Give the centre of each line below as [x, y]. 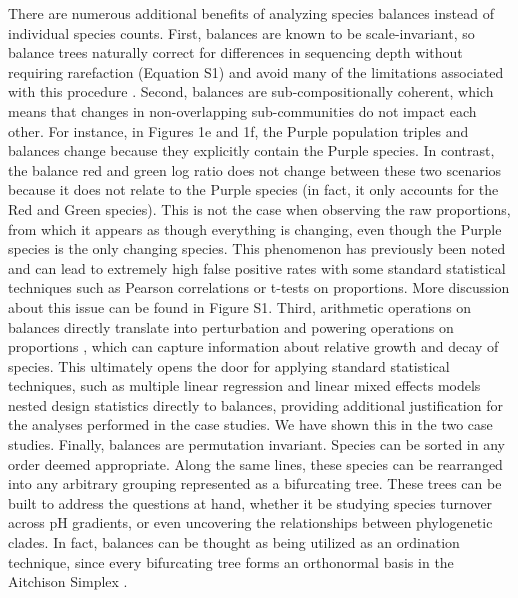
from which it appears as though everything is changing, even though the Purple [255, 228]
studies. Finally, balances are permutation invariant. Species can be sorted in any [256, 444]
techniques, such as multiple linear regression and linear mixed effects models [244, 385]
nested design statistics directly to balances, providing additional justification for [255, 404]
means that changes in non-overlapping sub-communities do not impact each [242, 110]
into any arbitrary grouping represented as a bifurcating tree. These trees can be [255, 483]
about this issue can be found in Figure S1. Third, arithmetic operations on [240, 306]
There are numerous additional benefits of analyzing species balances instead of [251, 13]
